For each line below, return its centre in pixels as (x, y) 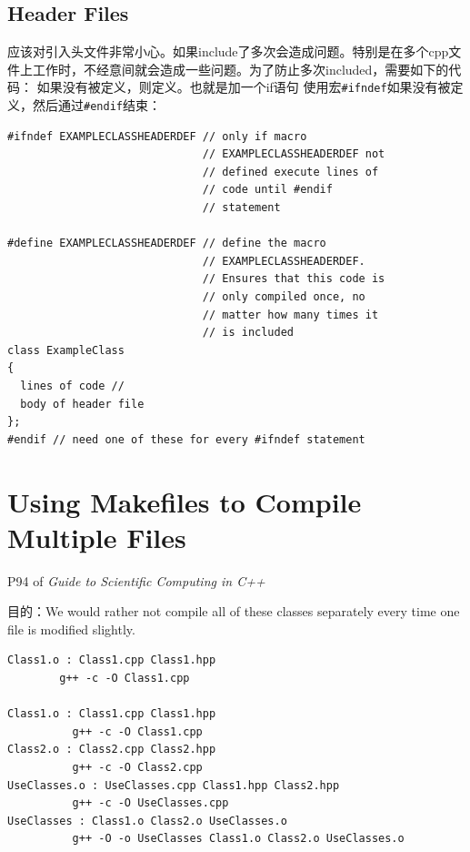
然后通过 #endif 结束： (96, 105)
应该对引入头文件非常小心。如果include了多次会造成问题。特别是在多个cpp (228, 51)
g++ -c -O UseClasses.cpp (150, 803)
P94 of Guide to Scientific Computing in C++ (136, 580)
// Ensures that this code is (294, 279)
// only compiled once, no (284, 297)
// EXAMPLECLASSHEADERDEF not (294, 154)
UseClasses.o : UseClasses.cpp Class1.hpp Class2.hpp (174, 785)
